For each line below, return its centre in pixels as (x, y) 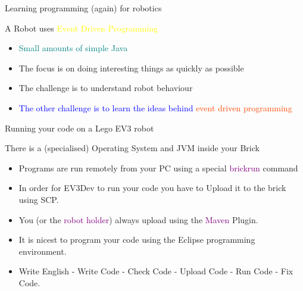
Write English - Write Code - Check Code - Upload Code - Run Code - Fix (156, 271)
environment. (43, 251)
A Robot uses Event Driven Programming (81, 28)
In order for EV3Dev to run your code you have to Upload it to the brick (152, 188)
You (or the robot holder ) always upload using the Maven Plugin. (138, 219)
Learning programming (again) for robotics (83, 8)
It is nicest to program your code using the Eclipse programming (137, 240)
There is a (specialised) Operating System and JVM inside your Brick (132, 148)
